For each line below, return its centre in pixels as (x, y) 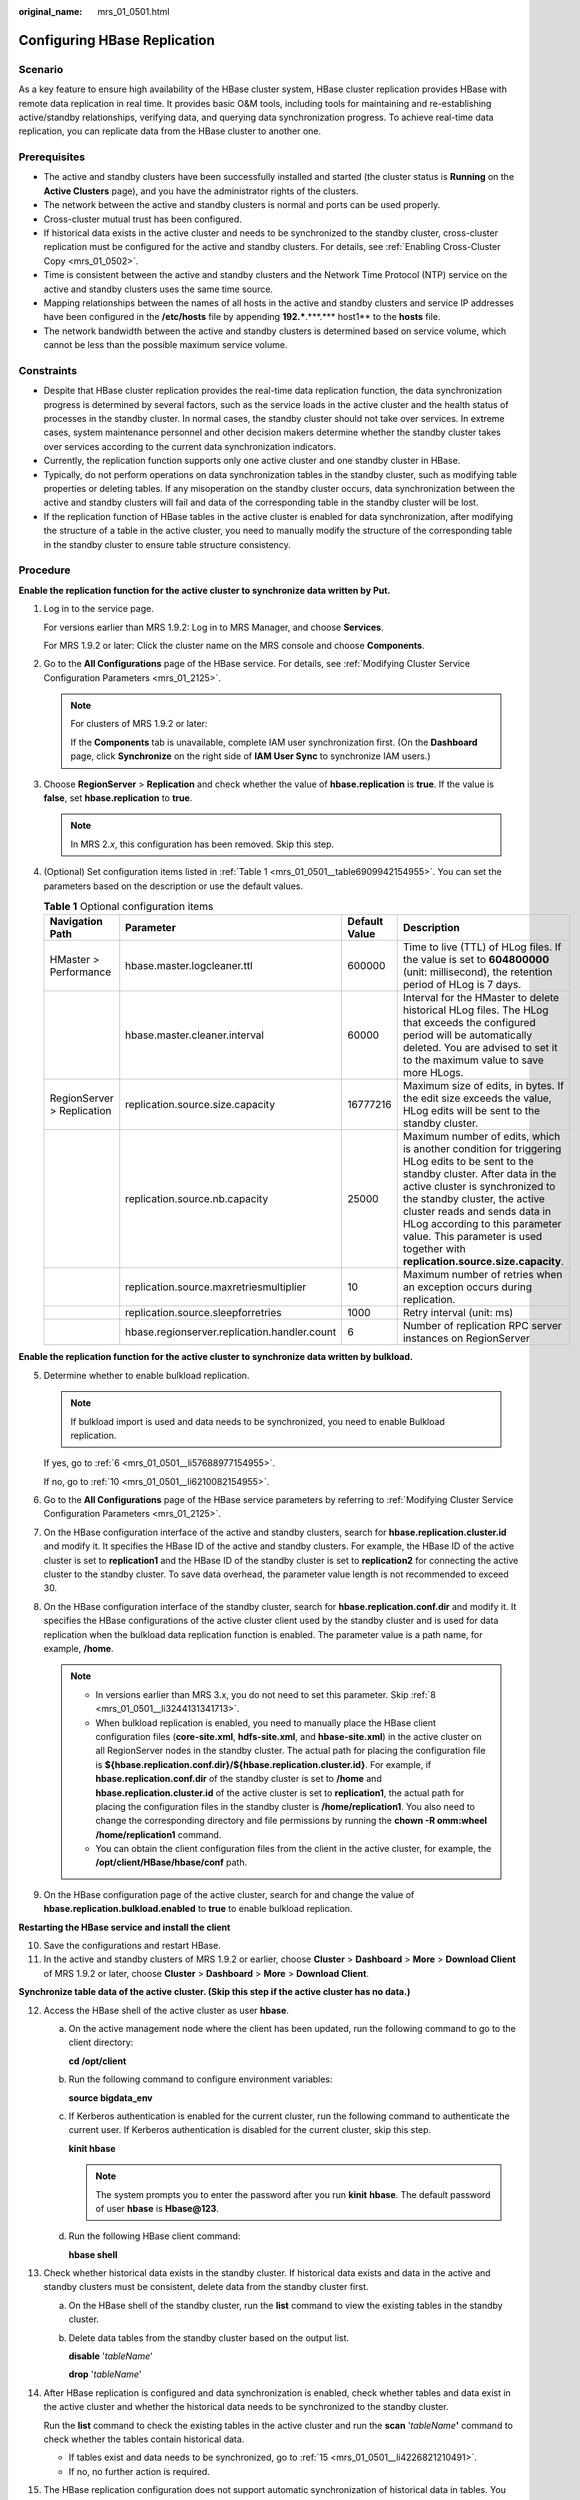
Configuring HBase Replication (116, 40)
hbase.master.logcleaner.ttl (189, 966)
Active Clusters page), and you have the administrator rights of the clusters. (201, 191)
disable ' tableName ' (111, 2356)
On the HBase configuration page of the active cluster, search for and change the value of (229, 1894)
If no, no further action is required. (139, 2471)
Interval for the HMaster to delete (481, 998)
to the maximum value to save (473, 1060)
